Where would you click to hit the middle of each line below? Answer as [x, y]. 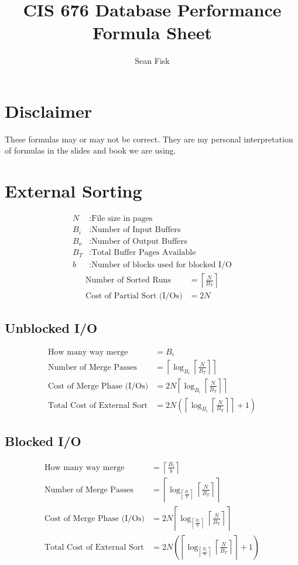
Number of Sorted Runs [128, 280]
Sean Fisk [152, 61]
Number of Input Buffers [136, 230]
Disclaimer [49, 110]
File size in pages [122, 219]
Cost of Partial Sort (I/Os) [134, 296]
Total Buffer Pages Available [144, 253]
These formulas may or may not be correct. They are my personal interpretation [149, 139]
